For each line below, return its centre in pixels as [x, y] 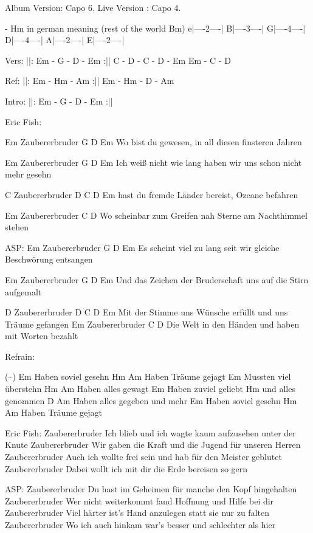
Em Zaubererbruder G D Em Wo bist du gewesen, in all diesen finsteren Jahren [153, 142]
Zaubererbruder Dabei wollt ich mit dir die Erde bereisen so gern [126, 468]
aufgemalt [23, 291]
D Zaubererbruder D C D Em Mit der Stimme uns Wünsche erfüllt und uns [146, 312]
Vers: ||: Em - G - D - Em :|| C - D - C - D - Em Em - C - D [118, 60]
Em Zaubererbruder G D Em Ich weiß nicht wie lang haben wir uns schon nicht [153, 162]
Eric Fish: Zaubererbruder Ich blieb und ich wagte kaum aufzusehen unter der [150, 432]
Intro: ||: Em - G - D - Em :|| [59, 101]
